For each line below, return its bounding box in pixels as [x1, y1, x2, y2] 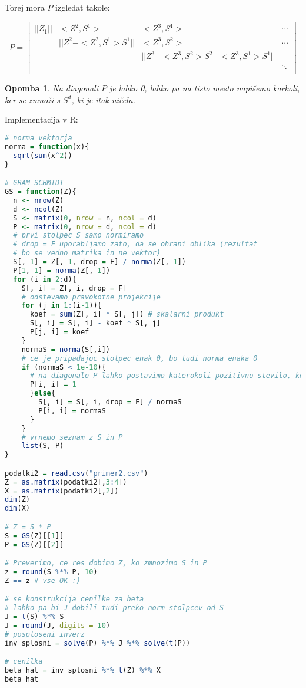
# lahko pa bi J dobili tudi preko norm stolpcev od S [5, 604, 224, 613]
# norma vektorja [5, 134, 72, 143]
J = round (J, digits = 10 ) [5, 621, 111, 630]
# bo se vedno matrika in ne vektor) [13, 249, 161, 258]
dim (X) [5, 504, 30, 513]
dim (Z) [5, 495, 30, 504]
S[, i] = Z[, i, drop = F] [21, 284, 127, 292]
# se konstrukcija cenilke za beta [5, 595, 144, 604]
